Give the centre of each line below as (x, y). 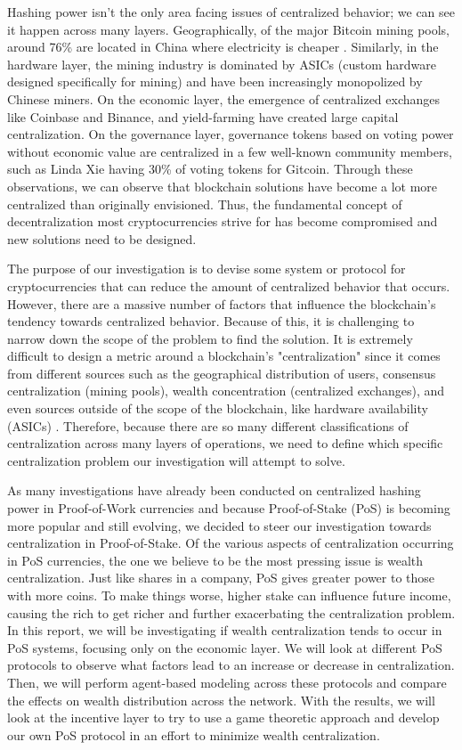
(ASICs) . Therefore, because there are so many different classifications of (208, 425)
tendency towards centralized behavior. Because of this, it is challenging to (211, 321)
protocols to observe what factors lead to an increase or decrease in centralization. (231, 665)
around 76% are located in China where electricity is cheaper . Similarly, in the (223, 47)
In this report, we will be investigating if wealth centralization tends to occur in (225, 630)
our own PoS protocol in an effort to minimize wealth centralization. (194, 734)
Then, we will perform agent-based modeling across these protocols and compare (227, 682)
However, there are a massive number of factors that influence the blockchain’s (222, 303)
